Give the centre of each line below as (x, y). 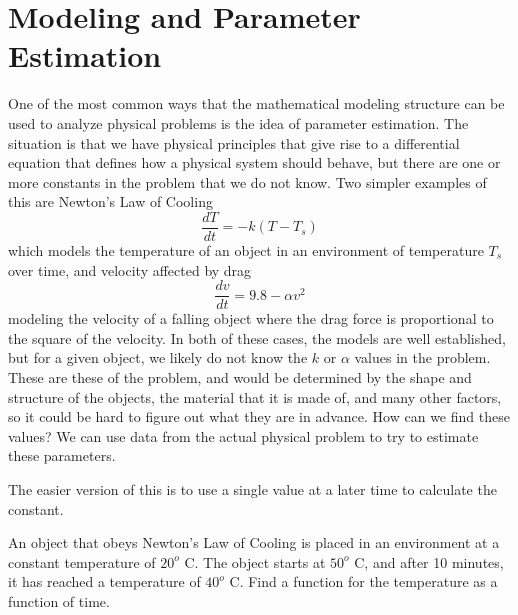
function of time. (59, 600)
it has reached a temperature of (104, 581)
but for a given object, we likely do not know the (158, 357)
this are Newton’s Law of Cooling (110, 201)
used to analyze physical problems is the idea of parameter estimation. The (238, 122)
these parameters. (62, 455)
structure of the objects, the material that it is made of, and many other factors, (255, 396)
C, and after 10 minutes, (429, 561)
